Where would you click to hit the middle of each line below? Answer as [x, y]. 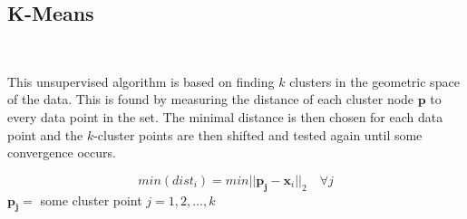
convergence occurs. [62, 152]
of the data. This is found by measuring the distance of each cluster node [211, 99]
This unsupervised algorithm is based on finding [141, 81]
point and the [45, 134]
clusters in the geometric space [375, 81]
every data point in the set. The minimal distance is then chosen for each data [225, 116]
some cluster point [91, 200]
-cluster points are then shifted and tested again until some [258, 134]
